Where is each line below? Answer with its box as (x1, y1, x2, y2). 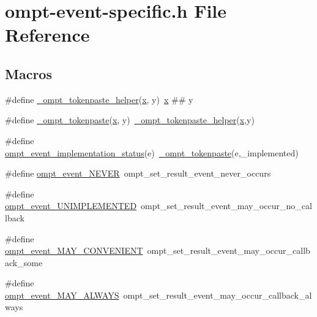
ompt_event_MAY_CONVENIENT (5, 244, 143, 257)
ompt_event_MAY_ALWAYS (5, 288, 119, 301)
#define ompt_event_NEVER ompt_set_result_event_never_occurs (5, 167, 271, 180)
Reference (5, 22, 90, 47)
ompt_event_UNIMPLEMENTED (5, 199, 137, 212)
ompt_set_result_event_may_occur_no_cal (141, 199, 312, 212)
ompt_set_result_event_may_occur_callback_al (123, 288, 312, 301)
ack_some (5, 256, 43, 269)
